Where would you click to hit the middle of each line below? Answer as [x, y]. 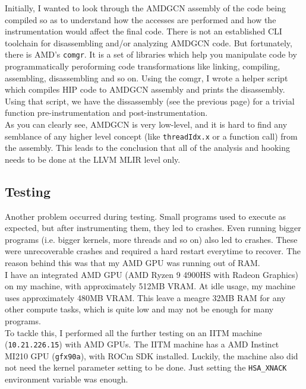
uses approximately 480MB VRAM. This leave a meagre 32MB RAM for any [145, 297]
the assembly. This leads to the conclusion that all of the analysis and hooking [148, 148]
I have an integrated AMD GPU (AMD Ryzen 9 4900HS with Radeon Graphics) [152, 274]
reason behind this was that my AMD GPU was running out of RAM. [133, 263]
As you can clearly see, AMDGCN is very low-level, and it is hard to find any [146, 124]
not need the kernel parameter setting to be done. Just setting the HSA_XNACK [146, 367]
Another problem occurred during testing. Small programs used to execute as [146, 216]
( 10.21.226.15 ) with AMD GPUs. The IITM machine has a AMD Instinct [142, 344]
